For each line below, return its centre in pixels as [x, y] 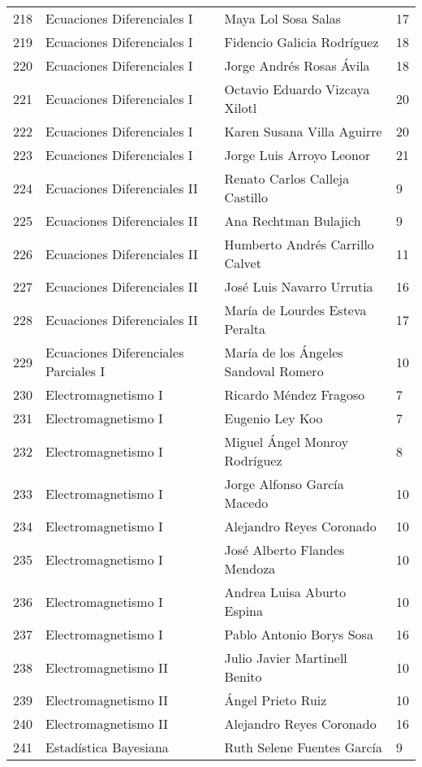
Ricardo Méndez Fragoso [295, 394]
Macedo [246, 503]
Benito [243, 676]
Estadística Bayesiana [107, 747]
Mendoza [250, 568]
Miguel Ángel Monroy [286, 442]
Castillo [246, 197]
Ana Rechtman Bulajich [293, 221]
